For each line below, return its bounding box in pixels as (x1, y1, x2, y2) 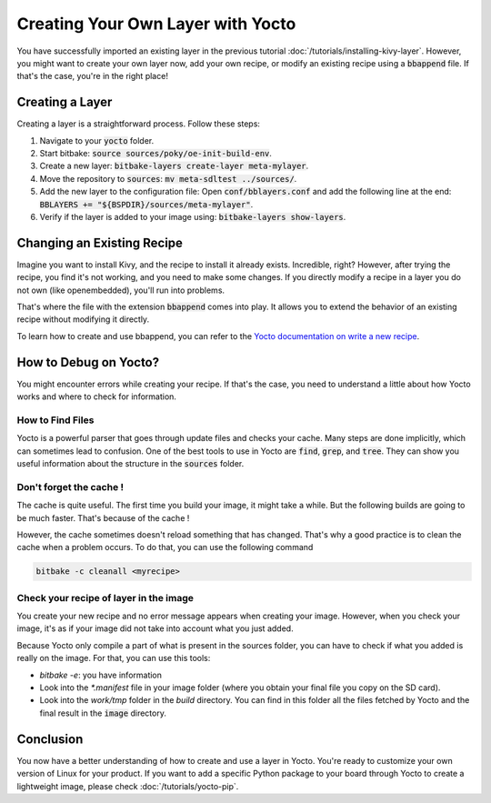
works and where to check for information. (16, 391, 177, 402)
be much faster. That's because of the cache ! (16, 512, 190, 523)
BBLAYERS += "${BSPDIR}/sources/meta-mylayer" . (39, 198, 254, 209)
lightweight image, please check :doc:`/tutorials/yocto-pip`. (16, 780, 239, 791)
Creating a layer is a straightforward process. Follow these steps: (16, 118, 261, 129)
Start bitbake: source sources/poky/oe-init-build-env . (39, 148, 273, 159)
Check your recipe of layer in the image (16, 591, 195, 604)
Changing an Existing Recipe (16, 235, 184, 250)
